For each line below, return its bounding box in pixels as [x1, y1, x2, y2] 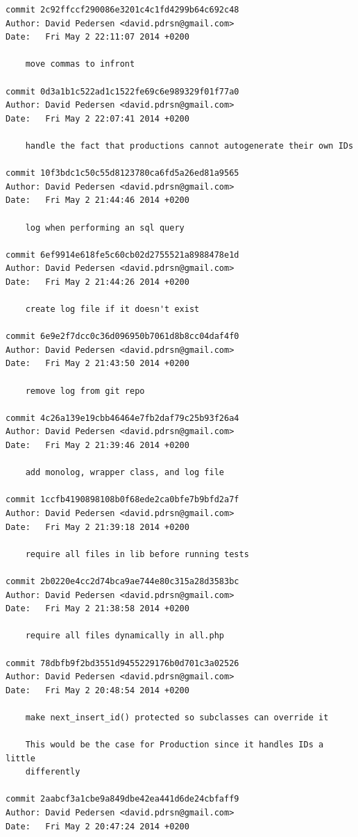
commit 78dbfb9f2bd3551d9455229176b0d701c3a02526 [6, 658, 239, 668]
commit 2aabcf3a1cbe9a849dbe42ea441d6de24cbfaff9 [6, 794, 239, 804]
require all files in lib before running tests [25, 549, 249, 559]
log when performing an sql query [25, 222, 185, 233]
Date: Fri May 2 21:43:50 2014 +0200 [6, 358, 189, 369]
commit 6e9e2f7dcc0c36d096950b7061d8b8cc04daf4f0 [6, 331, 239, 342]
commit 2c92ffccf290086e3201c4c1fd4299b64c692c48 [6, 5, 239, 15]
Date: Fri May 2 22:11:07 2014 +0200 [6, 32, 189, 42]
